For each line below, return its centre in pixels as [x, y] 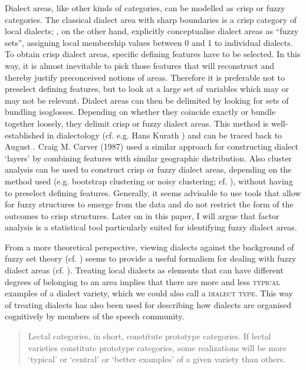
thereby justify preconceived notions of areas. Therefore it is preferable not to [145, 77]
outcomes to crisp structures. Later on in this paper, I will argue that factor [142, 215]
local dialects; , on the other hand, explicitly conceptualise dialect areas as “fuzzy [152, 31]
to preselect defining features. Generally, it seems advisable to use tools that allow [153, 192]
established [25, 135]
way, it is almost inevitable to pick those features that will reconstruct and [140, 65]
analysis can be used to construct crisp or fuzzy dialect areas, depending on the [148, 169]
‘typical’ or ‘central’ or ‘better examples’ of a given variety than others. [157, 359]
